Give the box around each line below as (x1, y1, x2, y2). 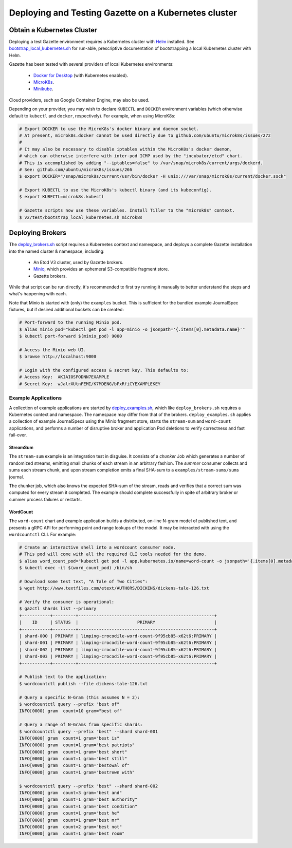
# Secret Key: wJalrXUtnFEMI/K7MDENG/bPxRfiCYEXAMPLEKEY (19, 381, 161, 387)
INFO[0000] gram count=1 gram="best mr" (19, 817, 120, 823)
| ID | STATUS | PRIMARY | (19, 620, 217, 625)
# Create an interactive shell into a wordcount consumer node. (19, 545, 176, 550)
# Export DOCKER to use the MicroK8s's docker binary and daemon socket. (19, 126, 199, 132)
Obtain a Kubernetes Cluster (9, 26, 97, 34)
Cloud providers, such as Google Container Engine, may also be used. (9, 97, 149, 103)
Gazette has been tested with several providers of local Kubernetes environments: (9, 61, 174, 67)
